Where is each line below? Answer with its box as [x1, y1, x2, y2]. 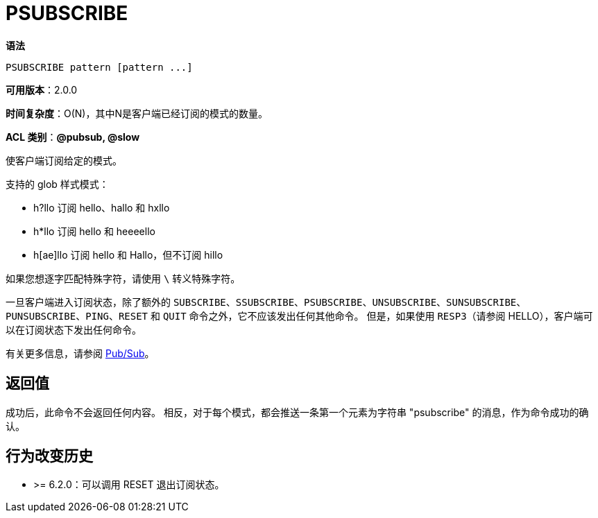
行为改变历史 [6, 447, 93, 465]
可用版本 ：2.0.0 [6, 83, 78, 96]
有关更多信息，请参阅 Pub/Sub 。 [6, 347, 155, 359]
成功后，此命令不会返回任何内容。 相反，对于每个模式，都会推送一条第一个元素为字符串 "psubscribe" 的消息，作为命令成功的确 [6, 406, 589, 418]
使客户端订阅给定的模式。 [6, 154, 122, 166]
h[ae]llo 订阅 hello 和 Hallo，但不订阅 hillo [33, 248, 223, 261]
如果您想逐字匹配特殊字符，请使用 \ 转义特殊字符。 [6, 272, 241, 284]
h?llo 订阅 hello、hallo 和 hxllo [33, 201, 170, 214]
